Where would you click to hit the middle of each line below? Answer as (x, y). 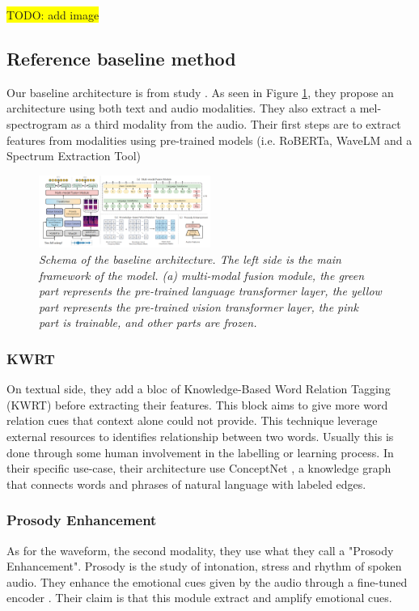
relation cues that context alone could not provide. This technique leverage (192, 420)
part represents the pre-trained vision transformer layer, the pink (199, 306)
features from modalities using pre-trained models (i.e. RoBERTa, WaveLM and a (209, 140)
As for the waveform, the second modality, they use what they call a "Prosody (200, 550)
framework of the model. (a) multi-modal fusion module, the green (202, 275)
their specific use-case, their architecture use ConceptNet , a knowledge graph (199, 468)
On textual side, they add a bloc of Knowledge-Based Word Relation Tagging (199, 389)
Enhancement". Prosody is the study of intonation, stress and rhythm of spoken (204, 566)
